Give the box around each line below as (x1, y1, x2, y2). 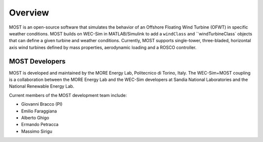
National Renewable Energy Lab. (9, 83, 75, 89)
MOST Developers (9, 57, 66, 65)
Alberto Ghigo (21, 114, 50, 121)
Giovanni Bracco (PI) (21, 101, 63, 107)
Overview (9, 7, 49, 18)
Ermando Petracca (21, 122, 58, 127)
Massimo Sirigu (21, 128, 53, 134)
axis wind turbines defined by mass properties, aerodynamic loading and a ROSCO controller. (9, 44, 197, 50)
